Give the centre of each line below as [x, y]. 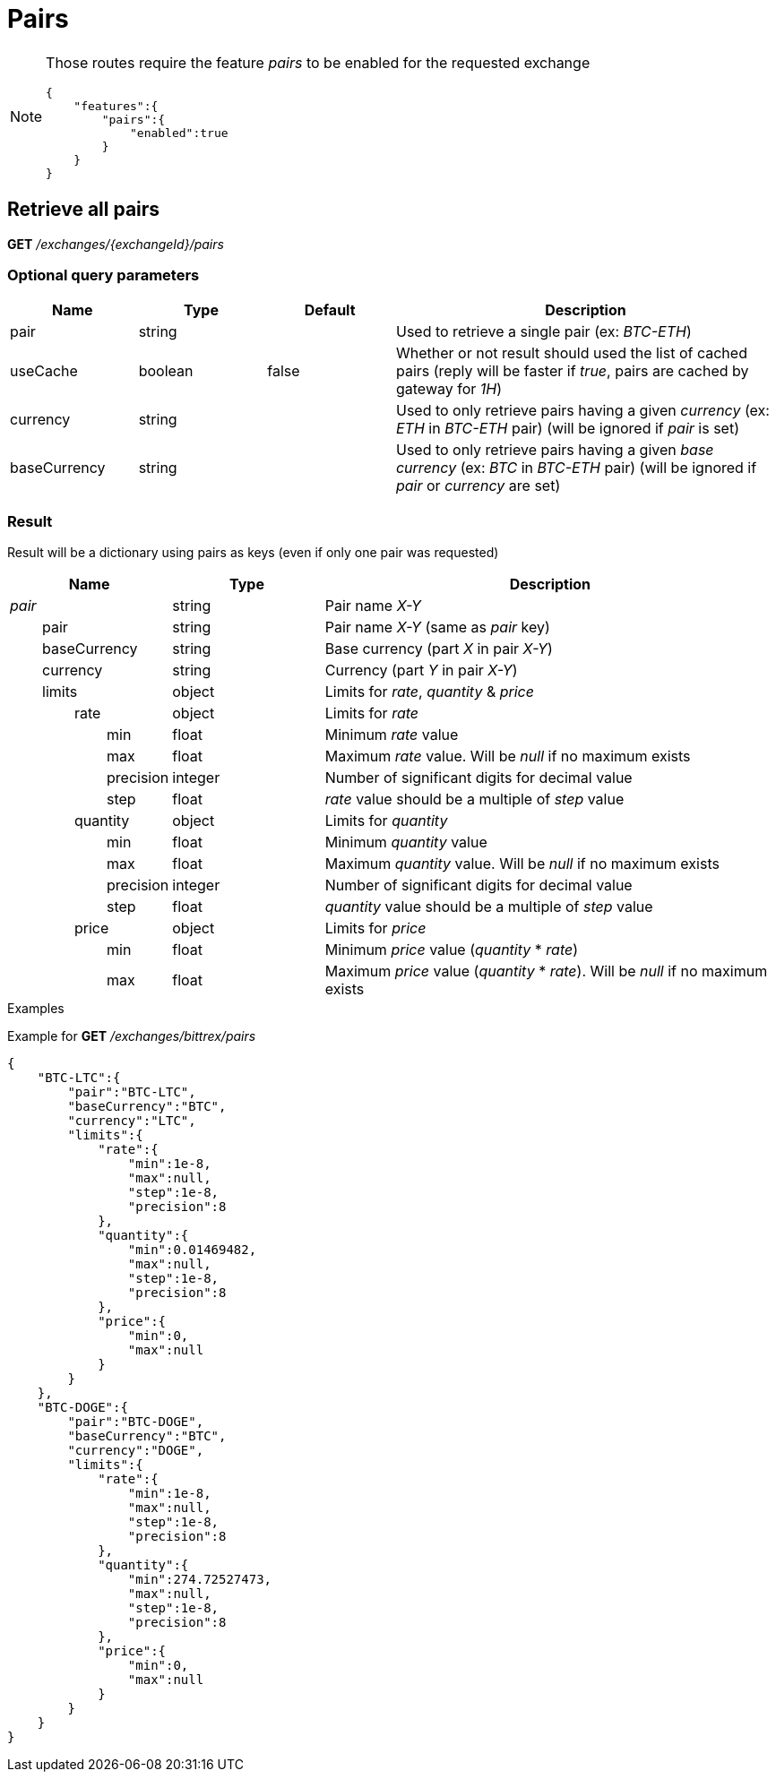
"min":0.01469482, [192, 1250]
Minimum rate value [392, 735]
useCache [44, 371]
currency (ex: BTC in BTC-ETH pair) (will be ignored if [576, 468]
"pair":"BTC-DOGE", [136, 1422]
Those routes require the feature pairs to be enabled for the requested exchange [318, 62]
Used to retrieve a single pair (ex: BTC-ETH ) [543, 332]
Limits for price [375, 928]
